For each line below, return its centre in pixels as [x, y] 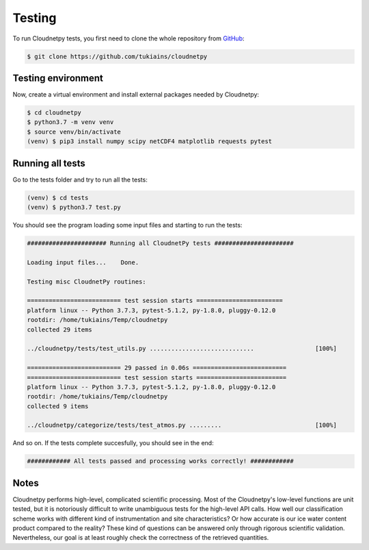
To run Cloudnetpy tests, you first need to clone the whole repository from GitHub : [128, 38]
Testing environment [58, 78]
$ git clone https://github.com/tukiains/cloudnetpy [117, 56]
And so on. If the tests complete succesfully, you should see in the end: [113, 443]
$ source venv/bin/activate [74, 132]
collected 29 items [59, 329]
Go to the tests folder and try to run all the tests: [80, 179]
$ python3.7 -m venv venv [70, 122]
